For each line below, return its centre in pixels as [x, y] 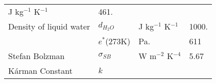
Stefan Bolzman [37, 56]
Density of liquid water [49, 26]
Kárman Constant [40, 71]
